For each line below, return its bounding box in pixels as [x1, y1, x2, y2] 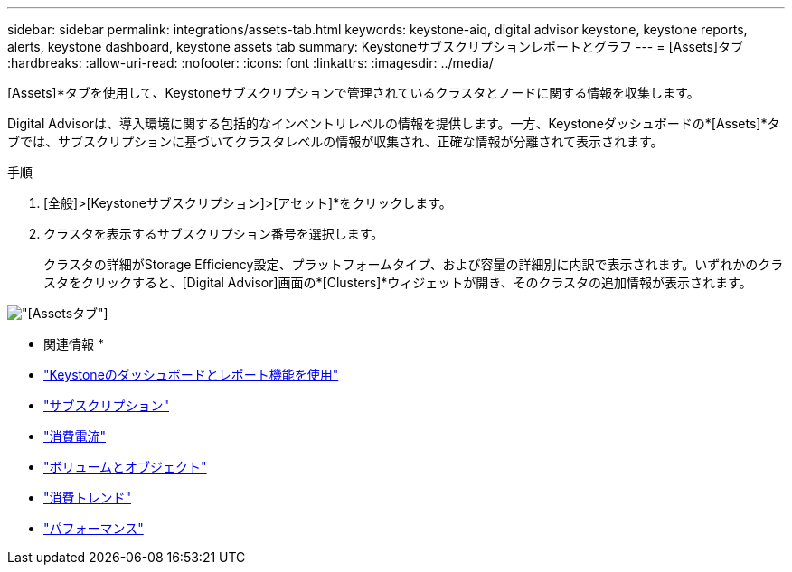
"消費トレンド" [43, 490, 132, 505]
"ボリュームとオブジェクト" [43, 459, 207, 474]
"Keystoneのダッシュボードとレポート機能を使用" [43, 367, 339, 382]
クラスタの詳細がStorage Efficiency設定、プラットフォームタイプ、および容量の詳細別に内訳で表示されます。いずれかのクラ [43, 257, 784, 272]
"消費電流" [43, 428, 107, 444]
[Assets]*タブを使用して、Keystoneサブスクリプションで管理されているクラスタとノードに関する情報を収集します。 [7, 85, 700, 100]
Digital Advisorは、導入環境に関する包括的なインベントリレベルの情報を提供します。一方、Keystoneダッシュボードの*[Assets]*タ [7, 116, 780, 131]
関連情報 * [43, 336, 104, 352]
